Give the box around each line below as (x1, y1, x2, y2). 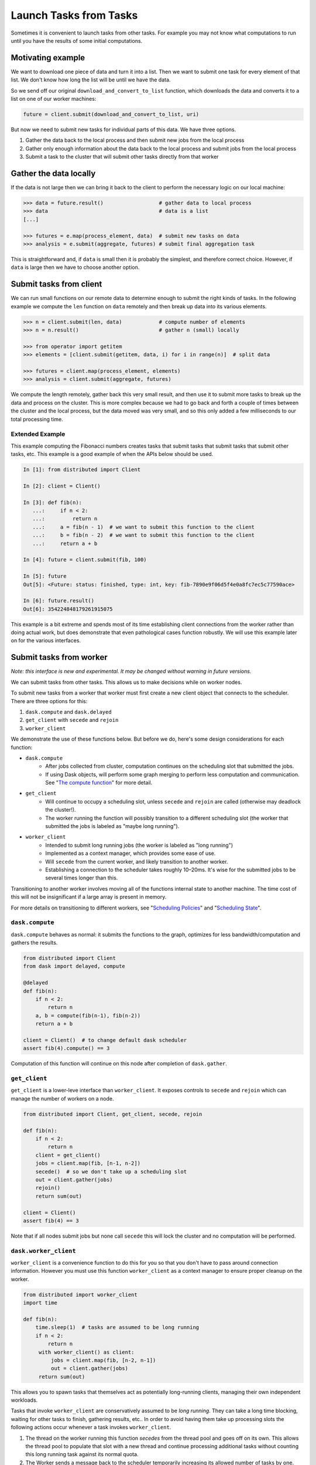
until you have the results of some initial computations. (11, 37, 143, 44)
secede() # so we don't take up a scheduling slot (35, 1168, 187, 1175)
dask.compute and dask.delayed (25, 708, 112, 715)
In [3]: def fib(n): (23, 499, 82, 506)
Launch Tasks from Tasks (11, 9, 138, 22)
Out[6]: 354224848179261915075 (23, 605, 114, 612)
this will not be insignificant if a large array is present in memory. (11, 894, 167, 901)
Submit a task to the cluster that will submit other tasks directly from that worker (25, 153, 219, 161)
